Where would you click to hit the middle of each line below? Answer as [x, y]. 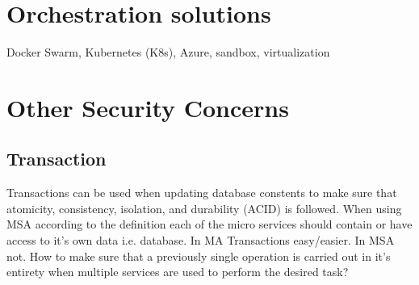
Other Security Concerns [148, 107]
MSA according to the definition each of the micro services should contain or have [209, 224]
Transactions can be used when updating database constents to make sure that [202, 193]
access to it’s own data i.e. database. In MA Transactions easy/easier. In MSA [201, 240]
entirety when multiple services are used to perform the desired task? [178, 272]
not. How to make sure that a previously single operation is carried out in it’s [199, 256]
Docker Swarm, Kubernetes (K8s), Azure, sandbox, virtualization [168, 52]
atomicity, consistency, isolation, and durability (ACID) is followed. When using [204, 208]
